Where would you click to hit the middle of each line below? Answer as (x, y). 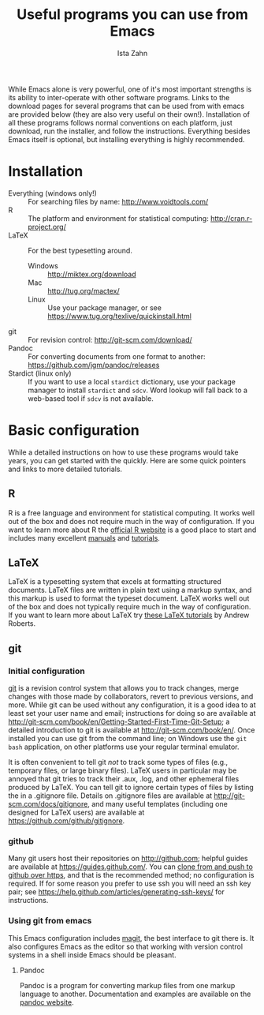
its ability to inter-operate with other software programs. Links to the (119, 97)
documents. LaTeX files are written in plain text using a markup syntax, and (130, 590)
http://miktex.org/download (92, 274)
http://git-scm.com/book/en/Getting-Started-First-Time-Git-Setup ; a (119, 722)
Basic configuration (74, 431)
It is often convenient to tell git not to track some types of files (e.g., (118, 762)
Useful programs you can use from (132, 15)
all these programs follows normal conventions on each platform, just (120, 122)
